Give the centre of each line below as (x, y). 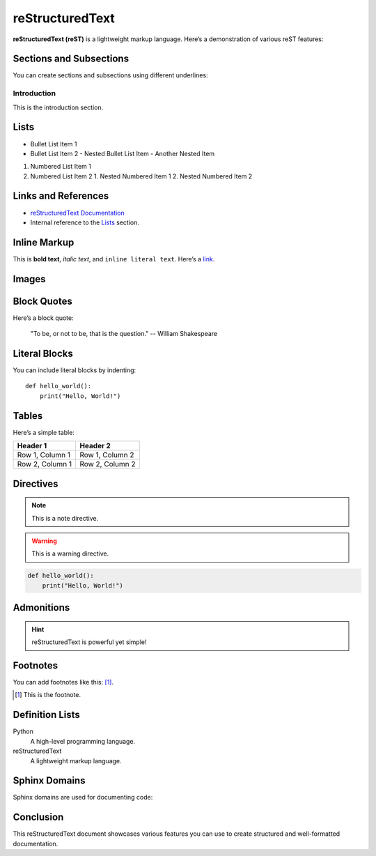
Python (23, 731)
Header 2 (95, 446)
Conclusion (38, 817)
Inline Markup (44, 242)
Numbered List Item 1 (61, 167)
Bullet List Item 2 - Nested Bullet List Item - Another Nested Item (123, 153)
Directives (36, 483)
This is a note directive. (65, 518)
